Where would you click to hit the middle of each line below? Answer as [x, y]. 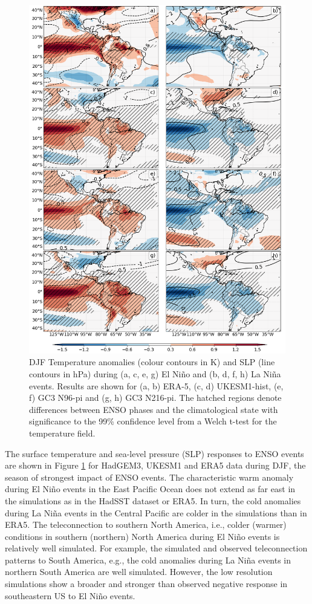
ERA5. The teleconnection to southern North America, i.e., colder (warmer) [146, 524]
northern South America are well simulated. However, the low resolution [139, 572]
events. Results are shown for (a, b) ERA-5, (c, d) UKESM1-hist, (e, [156, 385]
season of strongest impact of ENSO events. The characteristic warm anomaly [149, 477]
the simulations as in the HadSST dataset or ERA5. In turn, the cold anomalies [153, 500]
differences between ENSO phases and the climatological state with [154, 409]
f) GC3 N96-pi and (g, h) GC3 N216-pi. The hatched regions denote [155, 398]
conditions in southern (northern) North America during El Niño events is [142, 536]
